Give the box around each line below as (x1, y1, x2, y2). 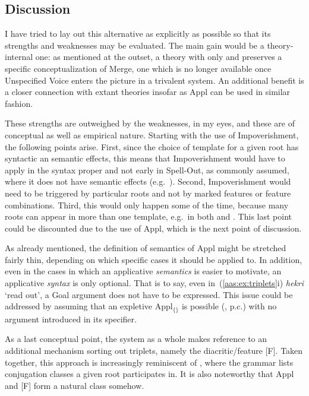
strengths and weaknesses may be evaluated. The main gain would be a (5, 39, 264, 51)
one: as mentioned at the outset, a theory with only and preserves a (35, 50, 282, 63)
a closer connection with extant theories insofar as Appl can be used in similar (5, 85, 291, 98)
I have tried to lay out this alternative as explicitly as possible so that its (5, 27, 271, 40)
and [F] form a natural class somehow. (5, 379, 144, 391)
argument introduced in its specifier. (5, 312, 137, 325)
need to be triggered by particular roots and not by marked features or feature (5, 186, 291, 199)
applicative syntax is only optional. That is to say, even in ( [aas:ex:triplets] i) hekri (5, 277, 304, 289)
